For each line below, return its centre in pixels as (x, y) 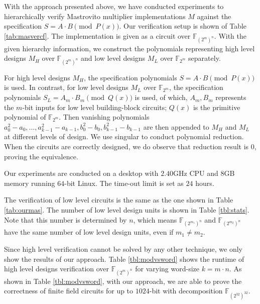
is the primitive (217, 107)
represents (231, 97)
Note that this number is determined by (66, 219)
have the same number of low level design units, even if (89, 232)
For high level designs (37, 77)
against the (214, 16)
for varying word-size (167, 269)
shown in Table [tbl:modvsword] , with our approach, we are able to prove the (123, 281)
